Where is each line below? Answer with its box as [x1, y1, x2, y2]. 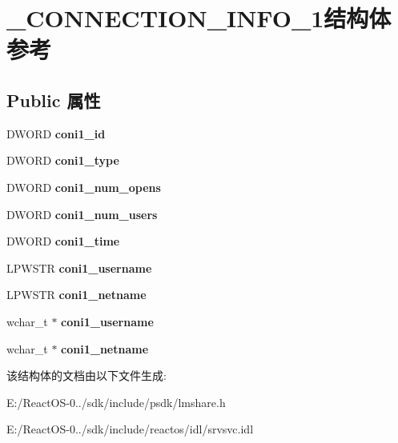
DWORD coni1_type [6, 152, 119, 169]
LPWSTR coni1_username [6, 259, 152, 276]
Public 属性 [6, 87, 101, 112]
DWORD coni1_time [6, 233, 120, 249]
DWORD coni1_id [6, 125, 106, 142]
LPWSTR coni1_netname [6, 286, 147, 303]
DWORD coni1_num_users [6, 206, 158, 222]
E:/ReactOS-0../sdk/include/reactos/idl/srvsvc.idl [6, 421, 254, 437]
